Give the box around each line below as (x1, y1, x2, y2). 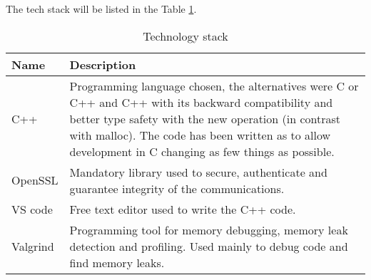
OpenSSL (11, 172, 59, 189)
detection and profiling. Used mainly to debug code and (69, 237, 348, 254)
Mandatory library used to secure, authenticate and (69, 163, 327, 180)
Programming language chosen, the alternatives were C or (69, 77, 359, 94)
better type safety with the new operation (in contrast (69, 110, 341, 127)
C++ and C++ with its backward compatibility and (69, 93, 333, 110)
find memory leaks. (69, 254, 165, 271)
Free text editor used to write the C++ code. (69, 200, 296, 217)
